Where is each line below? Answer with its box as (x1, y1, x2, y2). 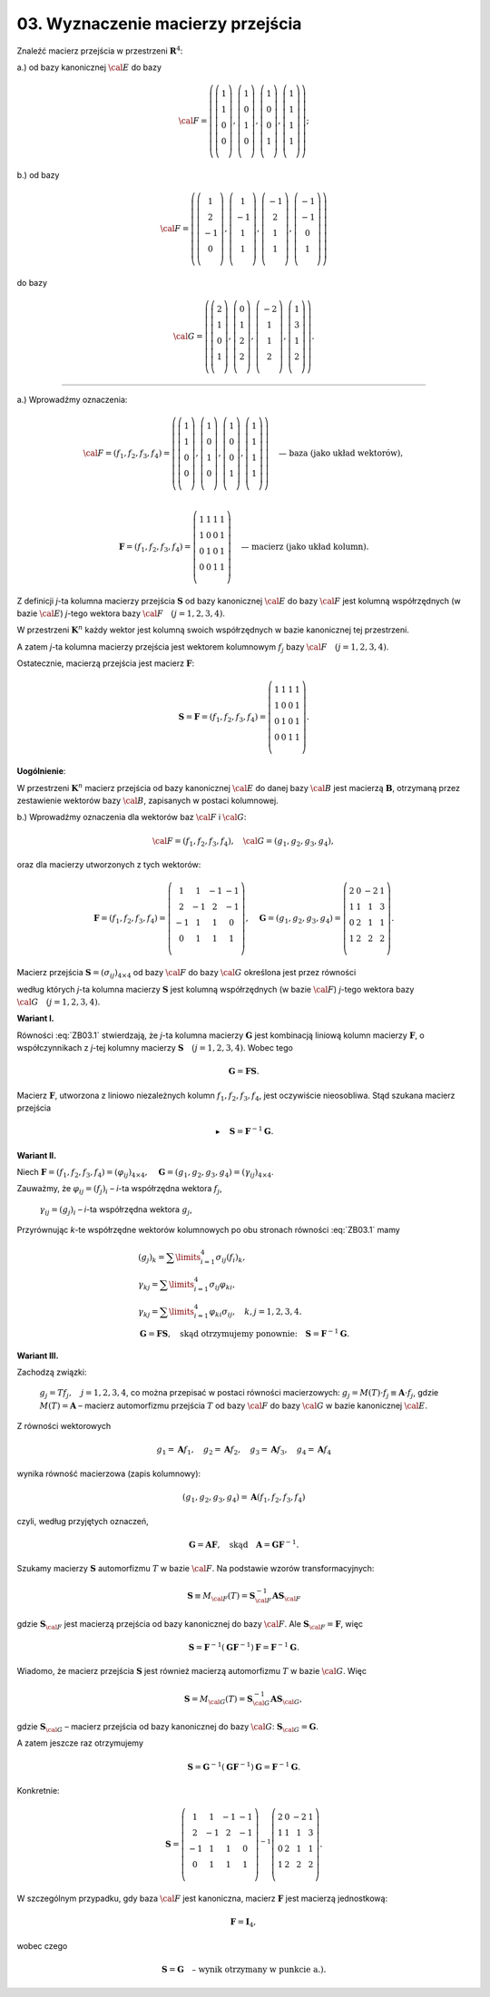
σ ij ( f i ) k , (215, 1252, 246, 1265)
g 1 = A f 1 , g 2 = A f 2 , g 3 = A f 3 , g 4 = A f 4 (156, 1444, 331, 1457)
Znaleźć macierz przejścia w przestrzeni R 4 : (16, 44, 183, 56)
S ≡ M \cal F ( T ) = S (187, 1591, 256, 1603)
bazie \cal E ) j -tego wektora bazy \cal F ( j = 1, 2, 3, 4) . (16, 608, 226, 619)
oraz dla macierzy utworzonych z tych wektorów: (16, 859, 201, 870)
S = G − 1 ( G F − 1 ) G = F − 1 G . (187, 1760, 301, 1772)
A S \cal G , (270, 1693, 303, 1706)
